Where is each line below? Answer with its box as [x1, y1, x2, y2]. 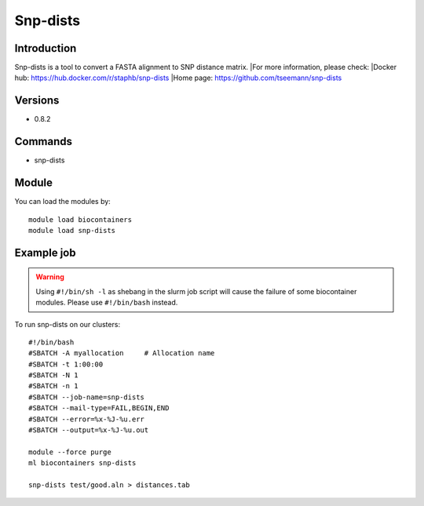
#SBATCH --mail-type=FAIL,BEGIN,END [28, 404, 170, 413]
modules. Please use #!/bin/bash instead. [35, 298, 178, 308]
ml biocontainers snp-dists [28, 459, 137, 468]
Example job [14, 246, 76, 259]
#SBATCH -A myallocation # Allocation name [28, 349, 215, 358]
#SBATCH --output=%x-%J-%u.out [28, 426, 149, 435]
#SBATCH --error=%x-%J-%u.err [28, 414, 145, 424]
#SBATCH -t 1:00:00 [28, 359, 104, 369]
